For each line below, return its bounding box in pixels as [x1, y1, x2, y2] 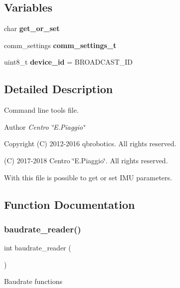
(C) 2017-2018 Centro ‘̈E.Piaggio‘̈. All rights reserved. [4, 155, 168, 165]
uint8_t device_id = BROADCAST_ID [4, 57, 133, 67]
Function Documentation [4, 196, 135, 212]
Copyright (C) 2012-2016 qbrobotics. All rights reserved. [4, 138, 177, 149]
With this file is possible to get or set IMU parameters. [4, 172, 172, 182]
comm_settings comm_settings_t [4, 40, 117, 50]
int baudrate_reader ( [4, 242, 71, 253]
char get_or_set [4, 23, 60, 34]
